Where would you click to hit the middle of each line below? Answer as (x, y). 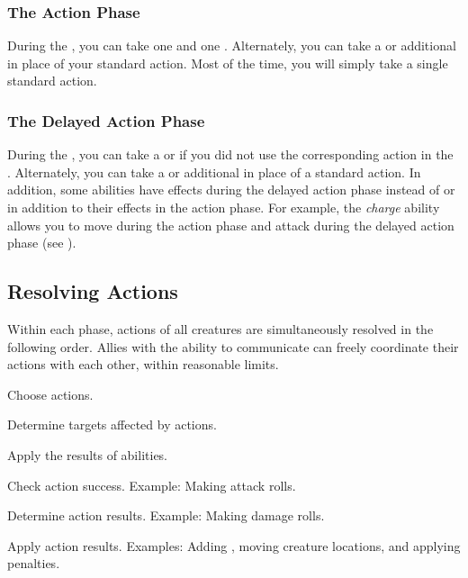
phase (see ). (42, 243)
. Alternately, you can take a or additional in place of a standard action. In (214, 172)
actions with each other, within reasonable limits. (143, 364)
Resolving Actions (93, 291)
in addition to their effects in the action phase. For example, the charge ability (224, 207)
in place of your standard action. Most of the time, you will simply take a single (228, 63)
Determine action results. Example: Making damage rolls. (166, 515)
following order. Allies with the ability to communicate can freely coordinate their (233, 346)
